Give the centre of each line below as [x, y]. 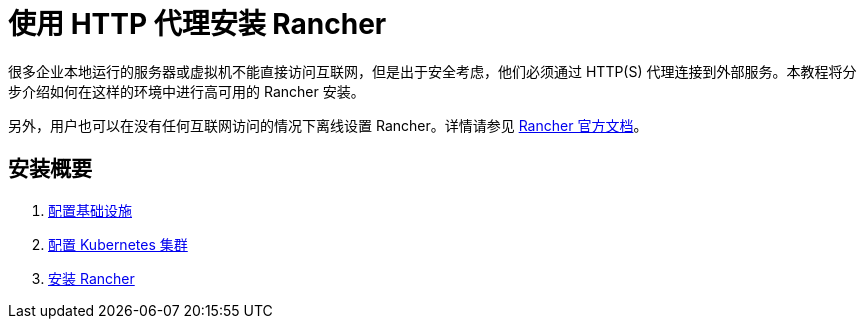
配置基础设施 [90, 210]
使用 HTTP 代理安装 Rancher [197, 24]
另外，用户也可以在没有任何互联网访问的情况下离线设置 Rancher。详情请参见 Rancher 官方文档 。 [328, 125]
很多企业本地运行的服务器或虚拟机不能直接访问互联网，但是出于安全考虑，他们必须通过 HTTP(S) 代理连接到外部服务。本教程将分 [432, 71]
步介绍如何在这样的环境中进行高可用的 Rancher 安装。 [186, 91]
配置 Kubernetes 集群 [118, 244]
